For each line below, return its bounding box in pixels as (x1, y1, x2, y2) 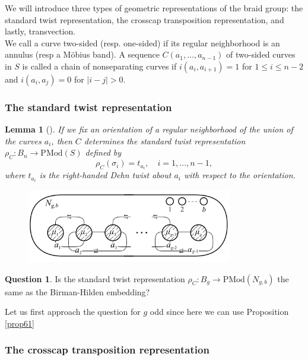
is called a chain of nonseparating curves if (22, 59, 177, 72)
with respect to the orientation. (184, 169, 296, 181)
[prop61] (5, 317, 34, 329)
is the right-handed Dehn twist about (39, 169, 172, 181)
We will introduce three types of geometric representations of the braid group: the (5, 2, 303, 14)
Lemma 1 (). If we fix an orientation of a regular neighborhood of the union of (5, 123, 293, 135)
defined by (85, 146, 122, 159)
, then (51, 134, 72, 147)
